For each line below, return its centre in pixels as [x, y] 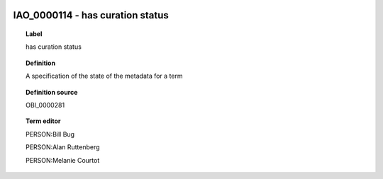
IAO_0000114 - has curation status [91, 15]
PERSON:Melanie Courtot [63, 160]
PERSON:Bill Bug [50, 134]
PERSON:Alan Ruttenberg [63, 147]
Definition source [52, 92]
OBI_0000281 [45, 105]
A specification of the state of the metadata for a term [104, 76]
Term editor [43, 121]
